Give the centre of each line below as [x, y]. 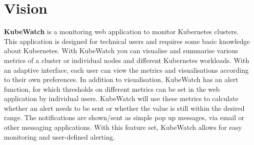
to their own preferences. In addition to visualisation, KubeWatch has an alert [121, 79]
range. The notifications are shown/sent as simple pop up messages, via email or [124, 117]
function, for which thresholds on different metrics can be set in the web [112, 89]
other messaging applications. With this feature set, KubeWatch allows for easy [123, 127]
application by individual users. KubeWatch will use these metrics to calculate [121, 98]
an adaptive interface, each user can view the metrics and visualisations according [127, 70]
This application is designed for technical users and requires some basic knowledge [127, 41]
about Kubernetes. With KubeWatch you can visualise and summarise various [121, 51]
